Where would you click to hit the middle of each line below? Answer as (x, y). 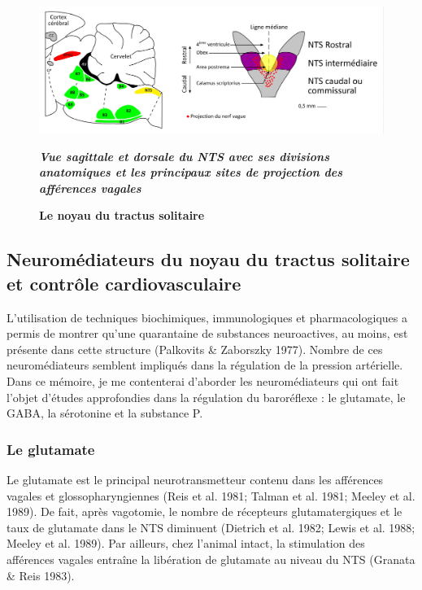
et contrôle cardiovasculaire (124, 283)
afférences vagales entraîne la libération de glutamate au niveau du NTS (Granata (211, 559)
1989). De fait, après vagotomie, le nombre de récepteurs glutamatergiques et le (204, 511)
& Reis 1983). (41, 575)
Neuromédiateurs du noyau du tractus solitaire (208, 259)
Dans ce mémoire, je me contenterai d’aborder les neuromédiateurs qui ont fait (203, 381)
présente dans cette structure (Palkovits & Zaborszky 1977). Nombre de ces (195, 349)
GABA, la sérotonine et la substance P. (105, 413)
